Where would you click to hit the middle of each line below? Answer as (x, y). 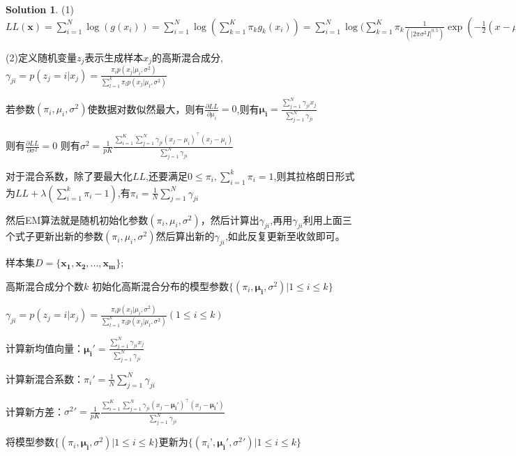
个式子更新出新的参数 (54, 236)
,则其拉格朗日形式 (314, 175)
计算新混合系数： (45, 378)
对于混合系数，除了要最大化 (69, 175)
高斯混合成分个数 (45, 286)
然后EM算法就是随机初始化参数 (77, 219)
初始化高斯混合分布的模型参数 (160, 286)
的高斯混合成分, (188, 57)
